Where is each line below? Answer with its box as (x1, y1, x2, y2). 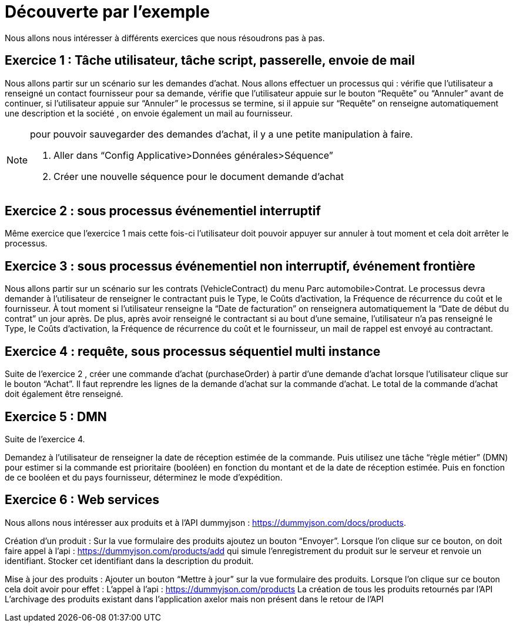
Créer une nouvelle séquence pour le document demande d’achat (53, 170, 344, 182)
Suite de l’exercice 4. (5, 433, 85, 444)
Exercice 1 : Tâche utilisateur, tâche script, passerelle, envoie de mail (5, 53, 415, 68)
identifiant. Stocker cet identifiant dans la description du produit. (5, 555, 254, 566)
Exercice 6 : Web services (5, 492, 160, 508)
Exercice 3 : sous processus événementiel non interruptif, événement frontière (5, 258, 475, 274)
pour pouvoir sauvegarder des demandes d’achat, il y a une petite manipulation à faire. (30, 128, 413, 140)
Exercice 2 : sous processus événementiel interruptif (5, 204, 321, 219)
